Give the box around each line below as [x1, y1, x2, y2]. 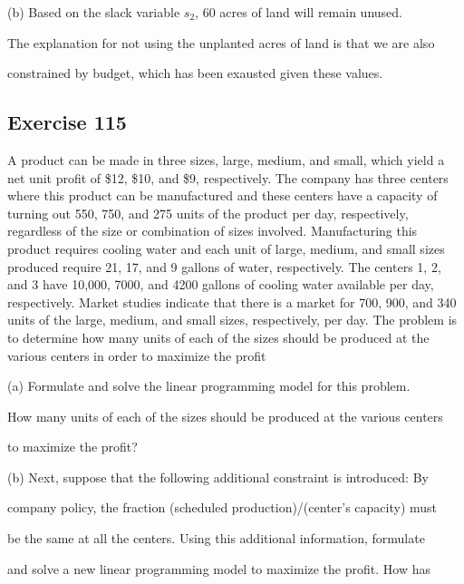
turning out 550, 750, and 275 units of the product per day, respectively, [7, 203, 409, 222]
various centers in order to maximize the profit [7, 346, 266, 365]
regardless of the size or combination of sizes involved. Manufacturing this [7, 221, 418, 240]
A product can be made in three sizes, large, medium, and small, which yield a [7, 150, 445, 169]
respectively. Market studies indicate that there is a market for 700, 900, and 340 [7, 292, 457, 311]
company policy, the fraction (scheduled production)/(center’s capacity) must [7, 498, 438, 517]
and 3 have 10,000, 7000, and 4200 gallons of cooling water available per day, [7, 275, 434, 294]
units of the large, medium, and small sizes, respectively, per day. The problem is [7, 310, 458, 329]
